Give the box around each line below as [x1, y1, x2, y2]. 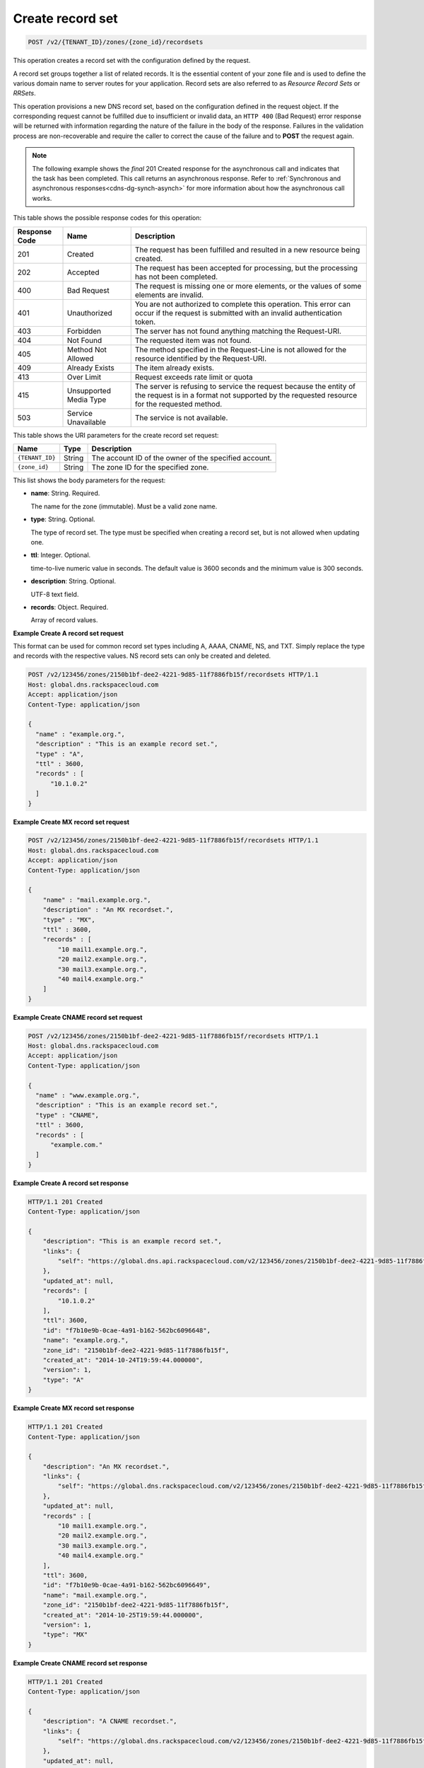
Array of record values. [30, 616, 98, 624]
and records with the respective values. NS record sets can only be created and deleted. [13, 651, 271, 661]
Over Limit [67, 372, 102, 382]
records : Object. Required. [30, 603, 109, 611]
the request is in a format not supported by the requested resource [134, 390, 358, 400]
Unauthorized [67, 308, 112, 318]
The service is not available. [134, 412, 228, 422]
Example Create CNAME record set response [13, 1658, 148, 1667]
